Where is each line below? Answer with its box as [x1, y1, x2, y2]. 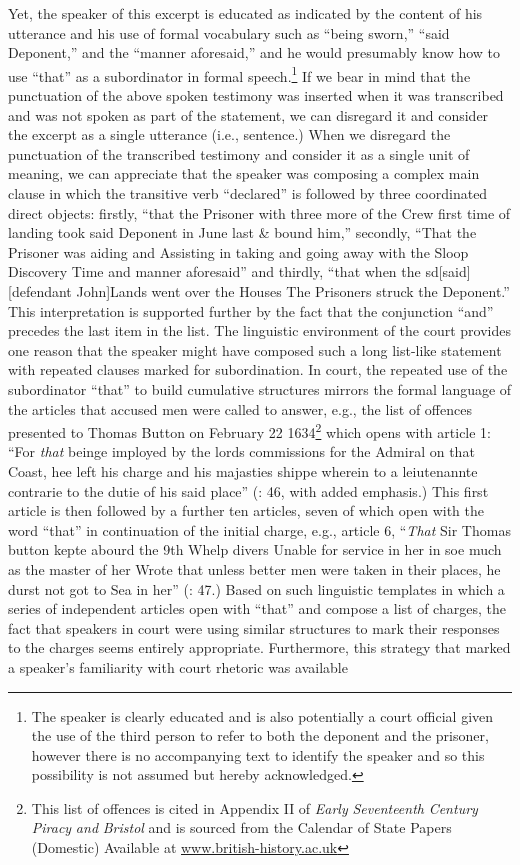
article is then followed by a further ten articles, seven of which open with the [8, 500, 484, 521]
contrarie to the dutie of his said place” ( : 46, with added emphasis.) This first [8, 480, 489, 501]
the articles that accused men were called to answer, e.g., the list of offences [8, 398, 472, 419]
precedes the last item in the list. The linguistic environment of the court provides [8, 320, 511, 341]
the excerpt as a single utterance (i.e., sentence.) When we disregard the [8, 124, 451, 145]
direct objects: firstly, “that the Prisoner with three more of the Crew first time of [8, 202, 511, 223]
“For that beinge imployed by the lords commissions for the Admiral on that [8, 441, 475, 462]
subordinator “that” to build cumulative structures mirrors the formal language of [8, 378, 512, 399]
